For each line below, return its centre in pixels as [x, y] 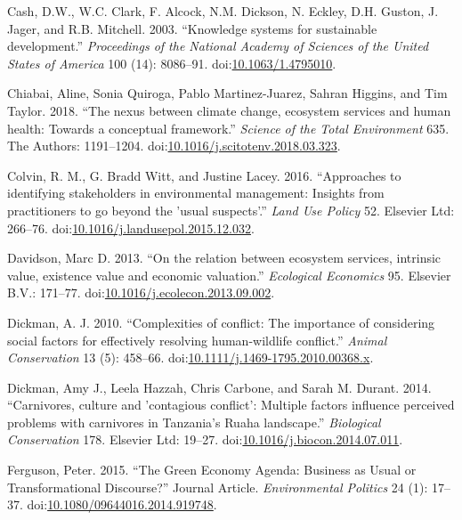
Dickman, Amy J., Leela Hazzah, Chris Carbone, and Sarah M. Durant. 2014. [219, 387]
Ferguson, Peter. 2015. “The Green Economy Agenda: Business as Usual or [212, 470]
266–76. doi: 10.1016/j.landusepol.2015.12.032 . [131, 227]
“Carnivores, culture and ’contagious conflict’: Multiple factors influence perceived [231, 405]
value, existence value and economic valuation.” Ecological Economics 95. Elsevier [229, 275]
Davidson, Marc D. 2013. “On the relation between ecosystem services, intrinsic [224, 258]
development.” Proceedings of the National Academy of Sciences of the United [218, 46]
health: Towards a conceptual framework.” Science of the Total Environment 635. [228, 128]
